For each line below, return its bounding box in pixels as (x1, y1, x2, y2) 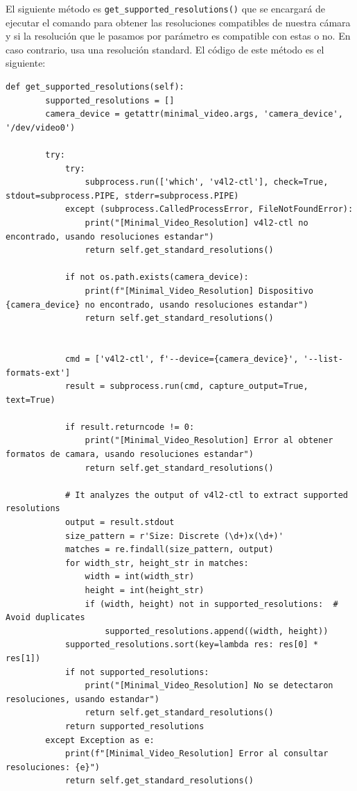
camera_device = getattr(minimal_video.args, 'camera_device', (45, 109, 343, 119)
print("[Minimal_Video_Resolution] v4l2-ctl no (85, 217, 308, 228)
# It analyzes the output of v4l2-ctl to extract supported (64, 490, 348, 500)
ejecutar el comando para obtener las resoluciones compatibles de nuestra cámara (6, 15, 351, 29)
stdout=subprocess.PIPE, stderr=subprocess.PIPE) (6, 190, 239, 201)
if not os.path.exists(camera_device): (64, 272, 249, 283)
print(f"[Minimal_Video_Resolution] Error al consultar (64, 749, 329, 759)
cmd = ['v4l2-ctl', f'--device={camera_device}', (64, 353, 299, 364)
